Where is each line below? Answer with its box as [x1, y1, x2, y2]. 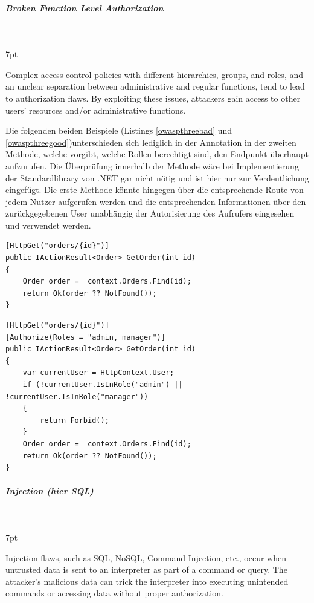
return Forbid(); [40, 416, 109, 425]
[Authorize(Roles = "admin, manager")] [5, 333, 165, 342]
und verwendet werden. [5, 218, 91, 231]
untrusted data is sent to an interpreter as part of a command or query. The [5, 563, 287, 576]
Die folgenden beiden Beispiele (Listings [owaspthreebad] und [5, 124, 232, 137]
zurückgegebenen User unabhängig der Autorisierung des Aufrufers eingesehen [5, 207, 295, 220]
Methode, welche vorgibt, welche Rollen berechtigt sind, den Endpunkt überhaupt [5, 148, 309, 160]
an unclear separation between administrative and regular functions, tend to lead [5, 80, 305, 93]
